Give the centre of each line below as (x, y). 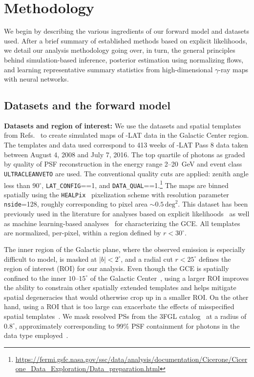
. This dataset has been (213, 204)
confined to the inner (35, 278)
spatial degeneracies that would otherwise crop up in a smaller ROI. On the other (126, 297)
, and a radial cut (147, 259)
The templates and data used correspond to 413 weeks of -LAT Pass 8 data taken (126, 145)
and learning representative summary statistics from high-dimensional (108, 69)
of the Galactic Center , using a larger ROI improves (169, 278)
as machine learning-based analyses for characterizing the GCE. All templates (122, 223)
